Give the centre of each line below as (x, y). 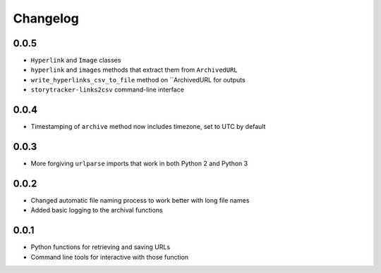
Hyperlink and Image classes (76, 61)
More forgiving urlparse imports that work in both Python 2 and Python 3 (139, 164)
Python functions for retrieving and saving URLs (101, 247)
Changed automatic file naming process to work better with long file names (140, 200)
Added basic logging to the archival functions (97, 210)
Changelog (46, 18)
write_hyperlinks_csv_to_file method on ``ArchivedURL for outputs (138, 80)
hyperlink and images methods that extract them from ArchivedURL (134, 70)
